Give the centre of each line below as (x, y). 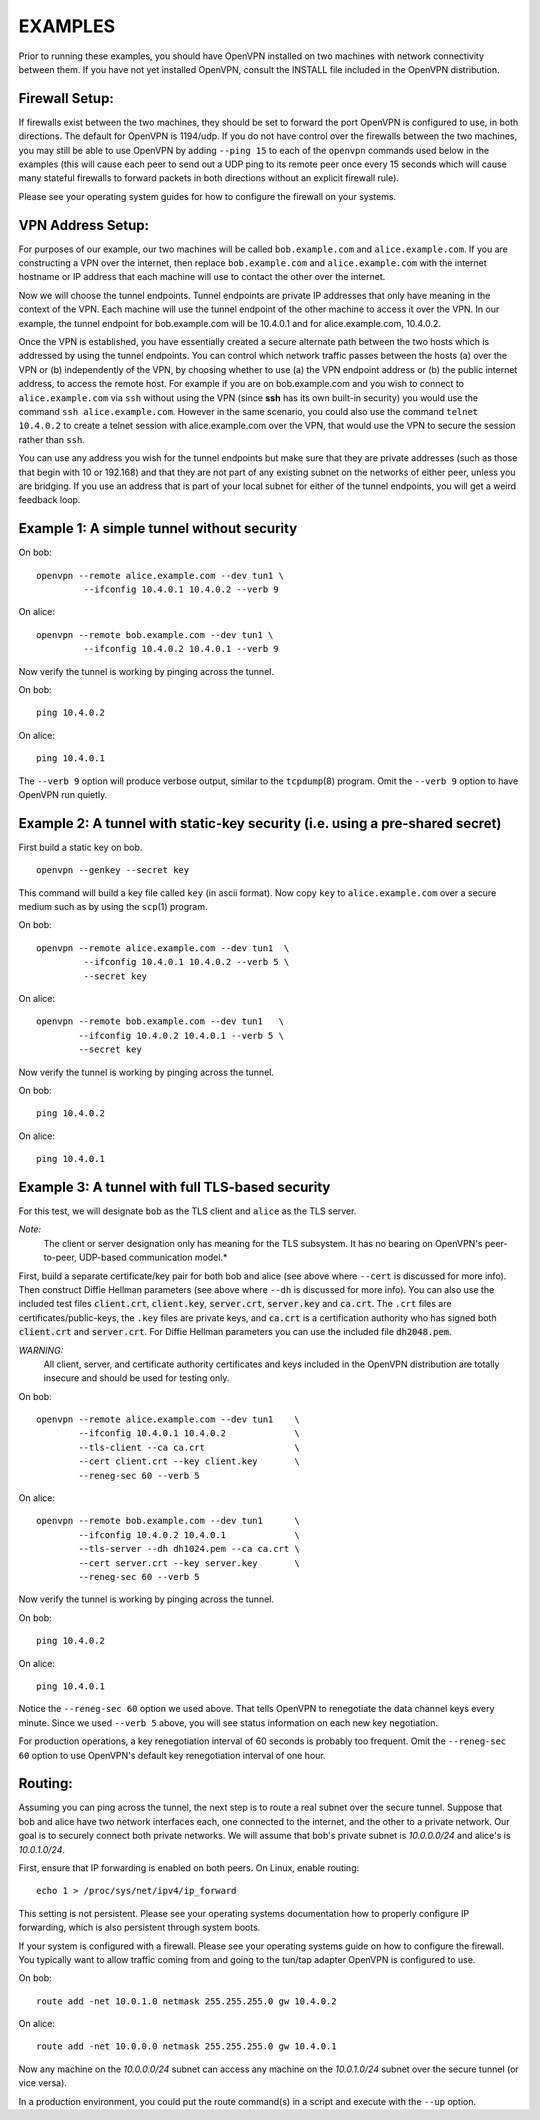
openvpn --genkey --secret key (113, 870)
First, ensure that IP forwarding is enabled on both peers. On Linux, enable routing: (189, 1867)
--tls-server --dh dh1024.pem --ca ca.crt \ (189, 1549)
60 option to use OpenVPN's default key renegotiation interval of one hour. (172, 1755)
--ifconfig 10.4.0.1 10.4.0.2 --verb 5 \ (186, 962)
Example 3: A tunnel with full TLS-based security (174, 1186)
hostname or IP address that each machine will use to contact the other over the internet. (202, 277)
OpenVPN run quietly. (63, 794)
